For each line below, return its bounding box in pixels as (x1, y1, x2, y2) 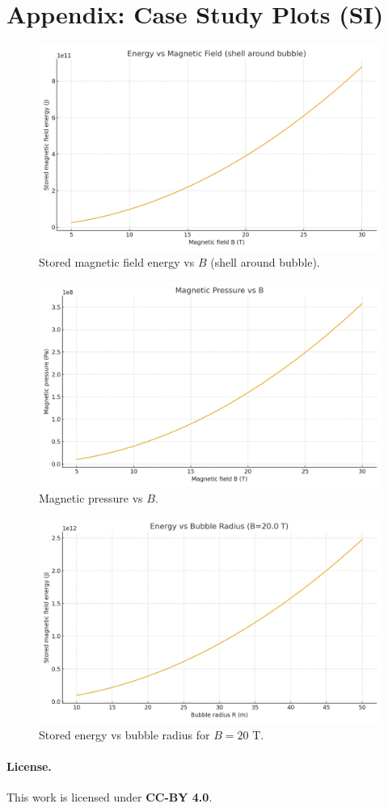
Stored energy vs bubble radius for (39, 726, 210, 743)
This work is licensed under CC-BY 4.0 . (6, 789, 213, 806)
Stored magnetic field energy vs (39, 253, 195, 270)
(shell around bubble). (210, 253, 320, 270)
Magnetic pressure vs (39, 490, 143, 507)
